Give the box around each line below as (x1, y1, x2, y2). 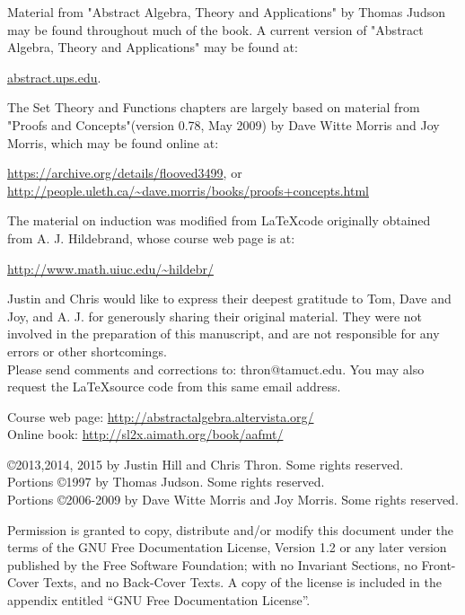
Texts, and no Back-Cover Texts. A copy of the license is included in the (43, 573, 442, 592)
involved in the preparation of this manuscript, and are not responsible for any (7, 324, 440, 343)
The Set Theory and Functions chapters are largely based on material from (7, 98, 420, 117)
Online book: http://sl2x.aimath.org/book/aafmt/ (7, 425, 284, 444)
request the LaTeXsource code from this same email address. (7, 377, 341, 396)
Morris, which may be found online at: (7, 133, 219, 152)
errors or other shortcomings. (7, 341, 167, 360)
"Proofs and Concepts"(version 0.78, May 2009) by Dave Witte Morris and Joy (7, 115, 440, 134)
